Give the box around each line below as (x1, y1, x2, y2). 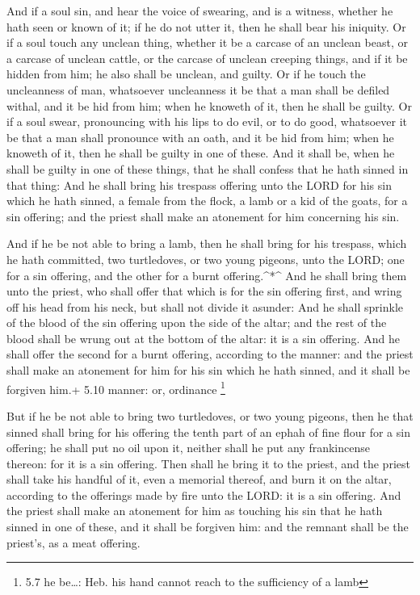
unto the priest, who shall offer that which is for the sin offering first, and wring (6, 283, 402, 300)
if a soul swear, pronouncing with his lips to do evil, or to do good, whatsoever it (6, 113, 408, 130)
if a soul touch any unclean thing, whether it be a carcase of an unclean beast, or (6, 34, 408, 51)
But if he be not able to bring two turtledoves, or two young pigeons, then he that (6, 407, 414, 424)
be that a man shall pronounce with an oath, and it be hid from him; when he (6, 128, 394, 145)
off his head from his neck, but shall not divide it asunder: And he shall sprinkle (6, 298, 404, 315)
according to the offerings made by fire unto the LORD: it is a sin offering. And (6, 486, 401, 503)
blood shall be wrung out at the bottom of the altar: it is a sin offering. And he (6, 329, 400, 346)
